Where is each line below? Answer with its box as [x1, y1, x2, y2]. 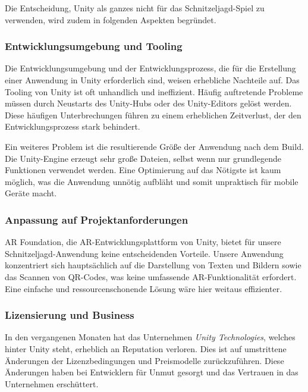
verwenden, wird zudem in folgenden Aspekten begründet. [5, 13, 216, 26]
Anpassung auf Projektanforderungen [5, 212, 188, 227]
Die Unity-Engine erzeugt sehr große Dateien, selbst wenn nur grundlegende [5, 152, 281, 164]
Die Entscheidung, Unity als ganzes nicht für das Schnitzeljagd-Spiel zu [5, 2, 265, 14]
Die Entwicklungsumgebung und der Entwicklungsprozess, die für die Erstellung [5, 62, 296, 74]
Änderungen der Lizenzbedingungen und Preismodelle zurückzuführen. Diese [5, 354, 284, 366]
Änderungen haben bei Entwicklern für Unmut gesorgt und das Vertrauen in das [5, 366, 298, 378]
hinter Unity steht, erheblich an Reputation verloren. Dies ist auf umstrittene [5, 342, 287, 355]
